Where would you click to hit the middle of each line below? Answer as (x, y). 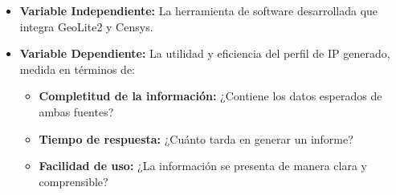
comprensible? (73, 181)
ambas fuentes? (76, 111)
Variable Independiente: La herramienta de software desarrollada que (199, 10)
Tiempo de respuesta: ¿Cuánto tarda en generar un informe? (196, 138)
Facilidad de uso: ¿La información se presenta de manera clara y (203, 166)
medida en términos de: (78, 69)
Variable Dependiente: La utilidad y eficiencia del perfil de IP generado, (205, 53)
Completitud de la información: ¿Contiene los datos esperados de (210, 96)
